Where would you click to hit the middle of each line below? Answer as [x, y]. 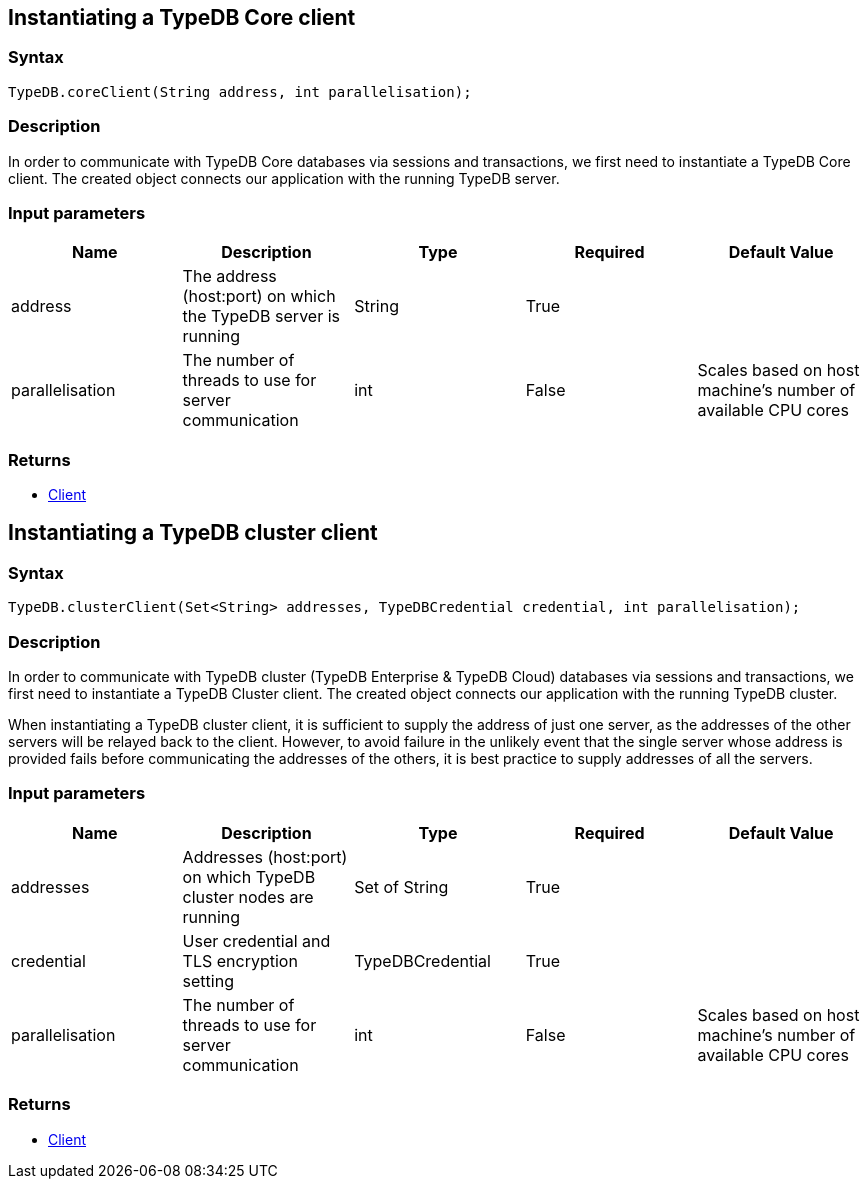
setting [208, 980]
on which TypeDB [249, 876]
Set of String [401, 886]
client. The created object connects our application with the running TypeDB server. [284, 178]
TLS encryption [240, 960]
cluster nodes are [248, 896]
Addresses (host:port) [265, 856]
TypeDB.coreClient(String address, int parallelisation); [240, 91]
